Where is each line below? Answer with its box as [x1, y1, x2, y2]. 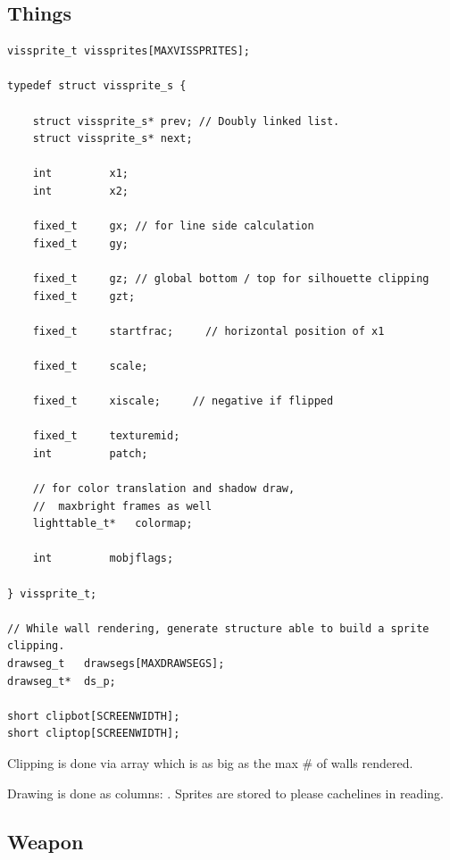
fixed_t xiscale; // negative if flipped [32, 395, 334, 408]
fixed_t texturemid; [32, 430, 180, 443]
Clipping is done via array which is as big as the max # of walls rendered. [7, 753, 413, 772]
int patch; [32, 447, 148, 460]
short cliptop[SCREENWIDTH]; [7, 727, 180, 740]
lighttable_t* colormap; [32, 517, 193, 530]
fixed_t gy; [32, 237, 129, 250]
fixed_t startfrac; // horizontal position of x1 [32, 324, 385, 338]
